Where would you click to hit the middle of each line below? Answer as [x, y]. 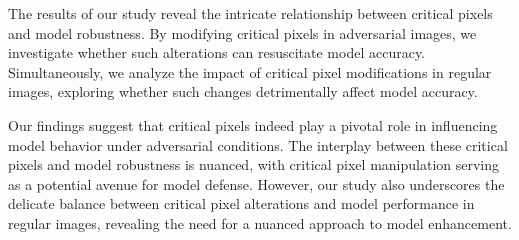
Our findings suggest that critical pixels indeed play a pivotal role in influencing [253, 124]
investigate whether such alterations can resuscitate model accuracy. [217, 52]
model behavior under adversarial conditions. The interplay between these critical [258, 144]
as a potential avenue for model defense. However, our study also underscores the [256, 183]
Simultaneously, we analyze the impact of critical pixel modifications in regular [250, 71]
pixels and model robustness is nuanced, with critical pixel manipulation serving [254, 164]
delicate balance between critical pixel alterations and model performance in [241, 203]
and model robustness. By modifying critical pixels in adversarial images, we [242, 32]
